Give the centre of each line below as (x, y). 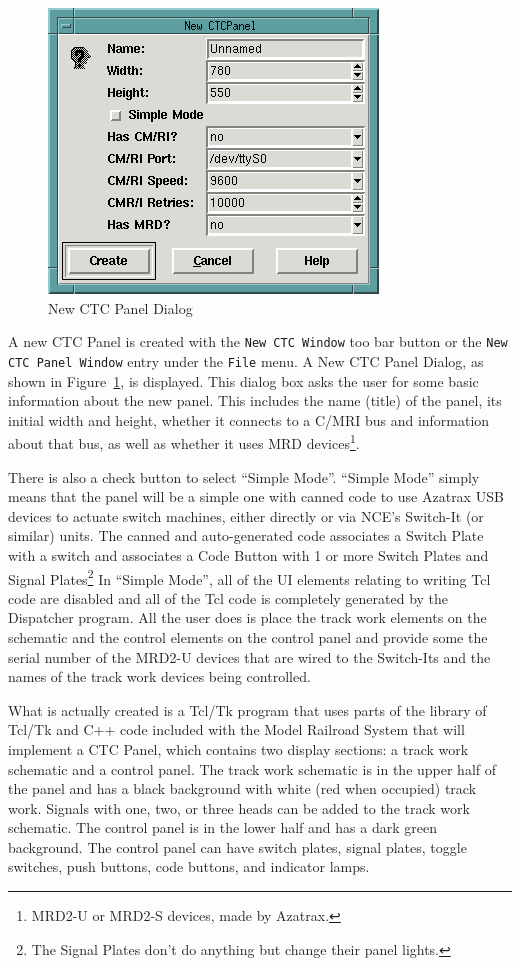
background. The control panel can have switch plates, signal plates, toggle (237, 846)
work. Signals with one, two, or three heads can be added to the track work (239, 807)
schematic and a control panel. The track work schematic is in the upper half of (252, 768)
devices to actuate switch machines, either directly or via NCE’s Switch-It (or (246, 515)
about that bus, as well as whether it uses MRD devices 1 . (184, 441)
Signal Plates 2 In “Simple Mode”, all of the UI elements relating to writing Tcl (249, 577)
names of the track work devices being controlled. (159, 676)
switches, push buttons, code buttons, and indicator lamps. (189, 866)
